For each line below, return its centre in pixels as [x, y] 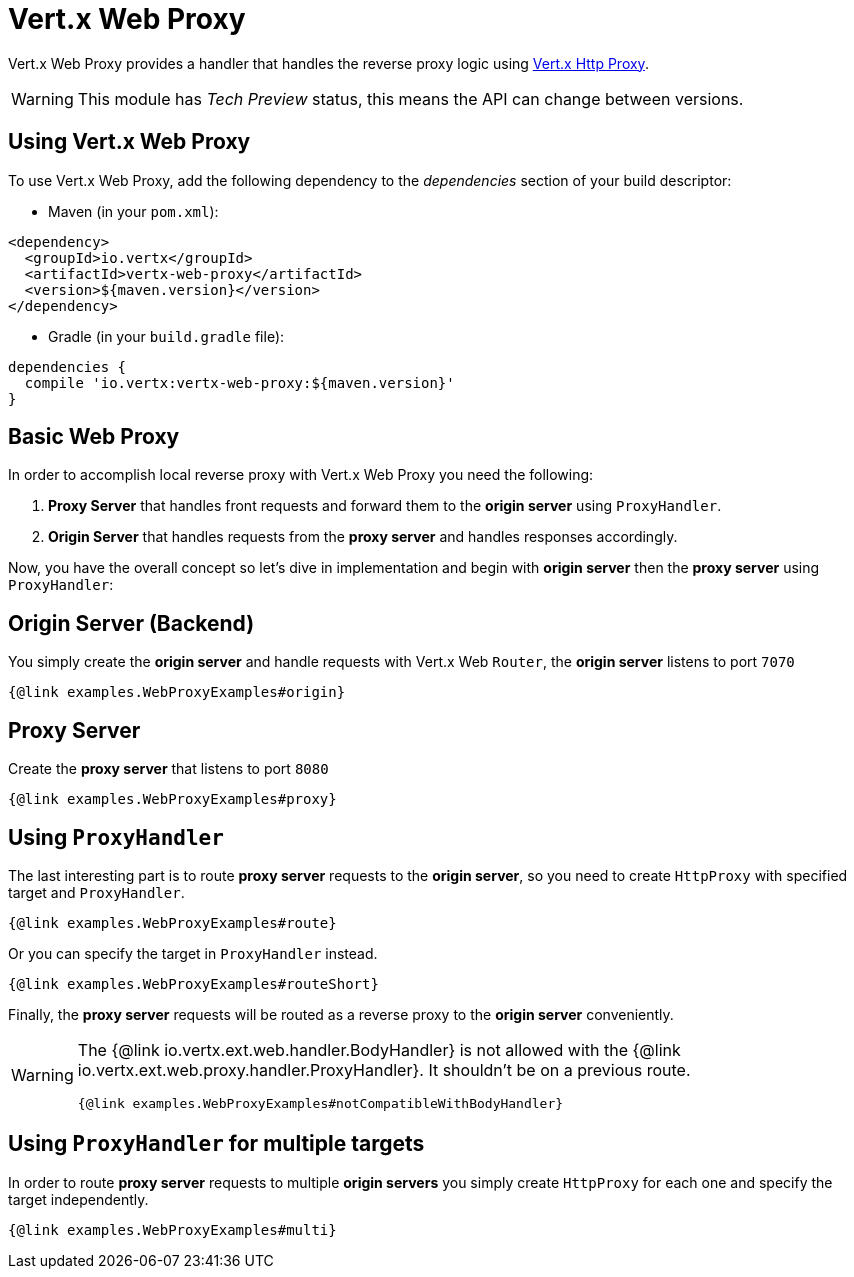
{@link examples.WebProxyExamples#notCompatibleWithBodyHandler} [320, 1103]
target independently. [78, 1199]
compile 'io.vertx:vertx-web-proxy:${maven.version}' [239, 382]
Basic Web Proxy [94, 437]
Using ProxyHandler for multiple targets [216, 1144]
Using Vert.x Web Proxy [129, 142]
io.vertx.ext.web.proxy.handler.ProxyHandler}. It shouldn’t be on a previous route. [384, 1069]
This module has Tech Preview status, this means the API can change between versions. [410, 98]
